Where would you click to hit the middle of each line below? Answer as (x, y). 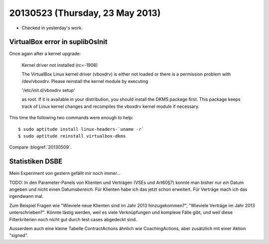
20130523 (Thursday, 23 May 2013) (85, 13)
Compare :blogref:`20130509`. (40, 147)
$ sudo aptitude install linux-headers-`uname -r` (81, 129)
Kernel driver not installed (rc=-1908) (60, 65)
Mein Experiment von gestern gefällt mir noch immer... (65, 173)
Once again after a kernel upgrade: (45, 54)
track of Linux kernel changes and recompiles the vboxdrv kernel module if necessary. (110, 106)
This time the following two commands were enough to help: (71, 118)
